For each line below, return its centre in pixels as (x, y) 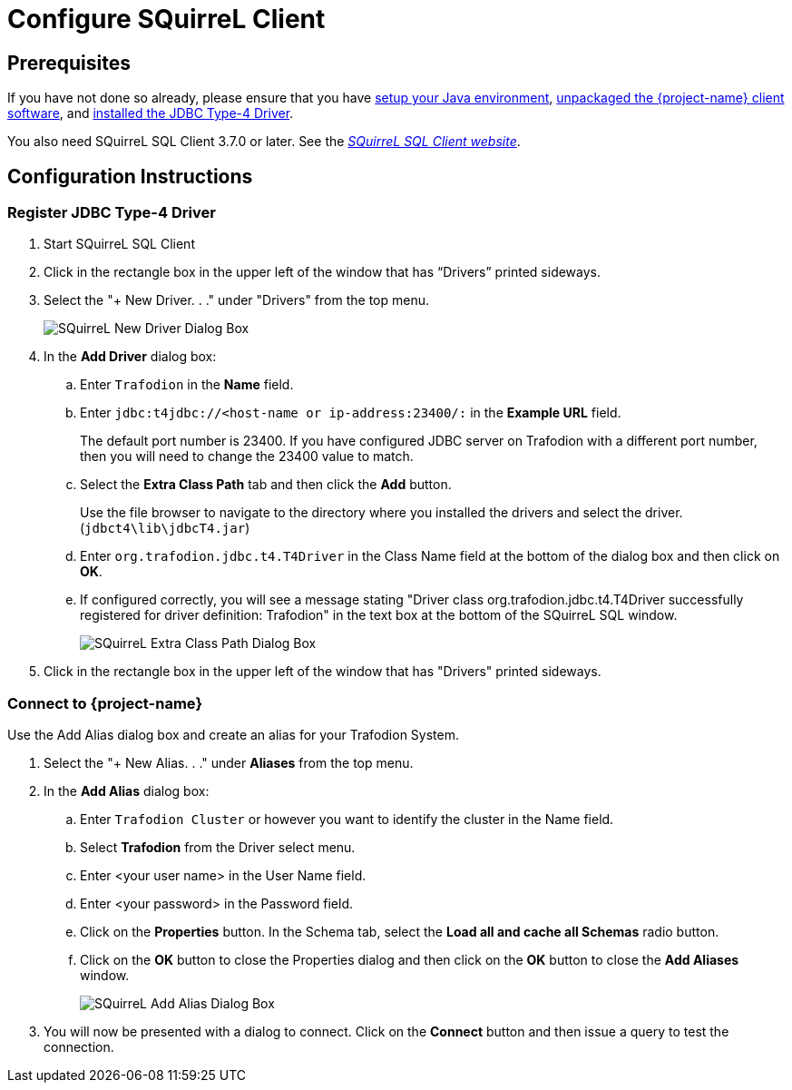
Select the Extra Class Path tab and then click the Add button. (266, 485)
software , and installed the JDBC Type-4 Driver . (151, 113)
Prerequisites (69, 63)
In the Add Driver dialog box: (130, 357)
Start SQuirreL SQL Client (119, 244)
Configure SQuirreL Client (166, 19)
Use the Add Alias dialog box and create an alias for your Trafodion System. (233, 735)
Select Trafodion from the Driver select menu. (218, 848)
